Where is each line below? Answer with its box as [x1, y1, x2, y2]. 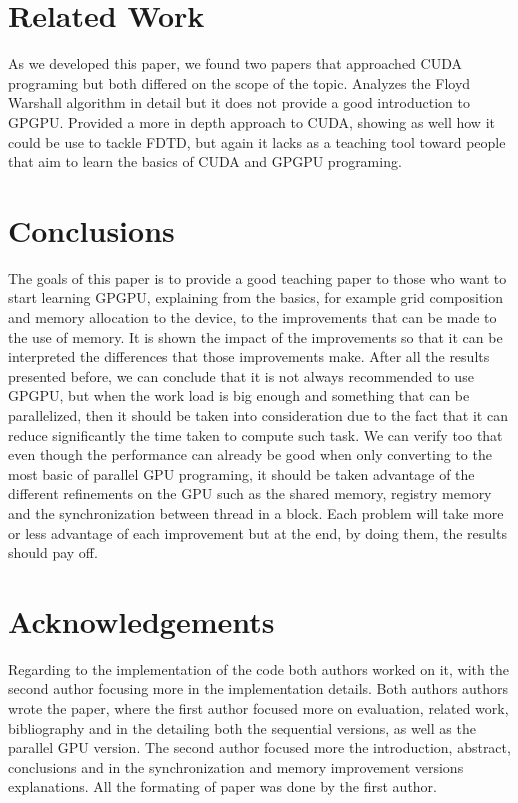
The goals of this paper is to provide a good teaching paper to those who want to [8, 267, 507, 288]
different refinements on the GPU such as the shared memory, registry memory [8, 483, 492, 504]
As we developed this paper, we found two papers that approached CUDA [8, 53, 462, 74]
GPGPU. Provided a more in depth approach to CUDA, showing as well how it [8, 111, 495, 132]
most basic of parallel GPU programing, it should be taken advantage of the [8, 463, 475, 484]
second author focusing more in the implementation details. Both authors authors [8, 678, 509, 699]
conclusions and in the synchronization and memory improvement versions [8, 756, 464, 777]
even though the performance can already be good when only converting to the [8, 444, 492, 465]
